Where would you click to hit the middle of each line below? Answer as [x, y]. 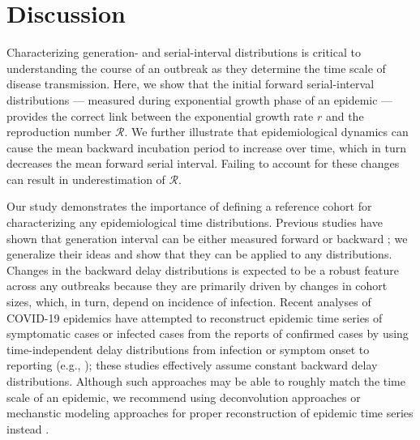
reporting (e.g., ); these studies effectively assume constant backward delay [192, 365]
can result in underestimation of [86, 179]
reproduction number [59, 132]
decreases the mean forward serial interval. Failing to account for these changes [203, 163]
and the [345, 115]
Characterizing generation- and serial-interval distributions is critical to [184, 52]
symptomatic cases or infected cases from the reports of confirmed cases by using [208, 333]
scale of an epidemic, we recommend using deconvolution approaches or [184, 397]
